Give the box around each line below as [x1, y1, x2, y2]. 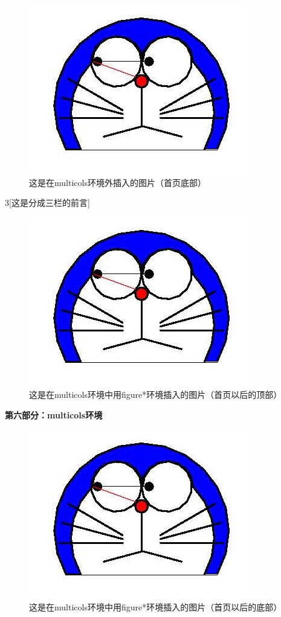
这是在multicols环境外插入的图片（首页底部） [29, 176, 206, 188]
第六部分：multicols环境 [5, 408, 103, 421]
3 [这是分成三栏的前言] [5, 196, 90, 209]
